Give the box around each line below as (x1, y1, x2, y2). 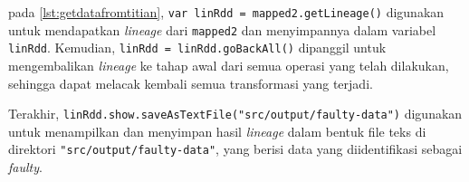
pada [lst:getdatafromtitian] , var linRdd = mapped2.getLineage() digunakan (8, 3, 445, 21)
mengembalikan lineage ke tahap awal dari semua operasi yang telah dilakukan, (8, 55, 449, 74)
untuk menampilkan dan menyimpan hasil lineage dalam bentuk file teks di (8, 121, 426, 140)
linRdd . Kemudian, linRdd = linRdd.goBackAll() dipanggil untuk (8, 38, 387, 57)
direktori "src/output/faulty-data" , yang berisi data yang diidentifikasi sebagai (8, 139, 463, 158)
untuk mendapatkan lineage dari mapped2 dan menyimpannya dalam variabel (8, 20, 436, 39)
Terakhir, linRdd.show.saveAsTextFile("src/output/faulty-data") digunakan (8, 104, 463, 123)
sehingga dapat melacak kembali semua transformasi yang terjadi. (8, 73, 373, 92)
